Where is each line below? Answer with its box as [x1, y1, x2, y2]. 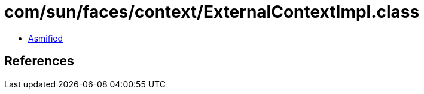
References [4, 54, 74, 69]
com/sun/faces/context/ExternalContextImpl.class [4, 2, 420, 22]
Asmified [28, 33, 63, 43]
